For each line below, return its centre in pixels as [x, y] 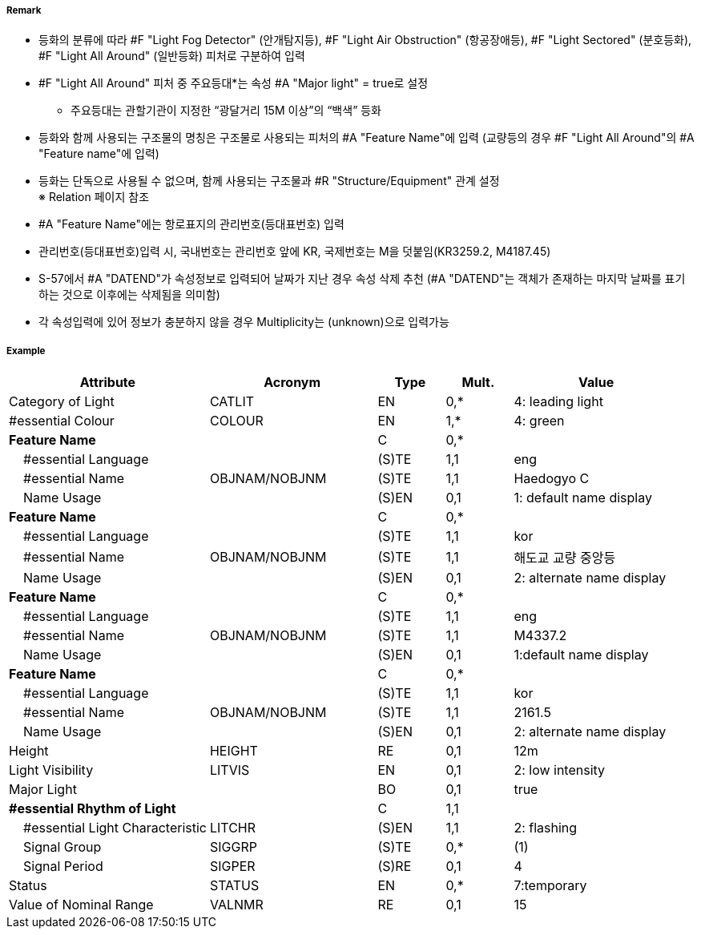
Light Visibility [51, 770]
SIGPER [232, 866]
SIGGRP [233, 847]
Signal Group [62, 847]
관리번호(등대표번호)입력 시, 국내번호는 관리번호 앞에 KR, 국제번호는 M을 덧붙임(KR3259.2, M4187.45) [295, 252]
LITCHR [233, 828]
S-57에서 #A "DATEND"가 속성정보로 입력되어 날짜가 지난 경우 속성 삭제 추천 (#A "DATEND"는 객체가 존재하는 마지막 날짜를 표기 [362, 279]
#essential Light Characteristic [115, 828]
